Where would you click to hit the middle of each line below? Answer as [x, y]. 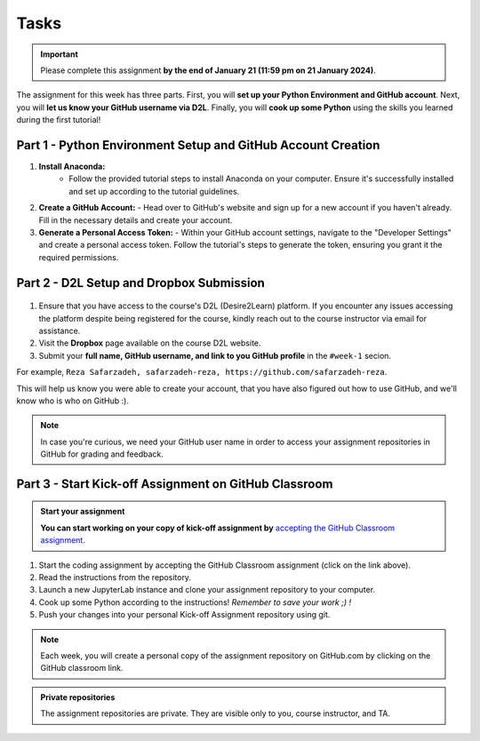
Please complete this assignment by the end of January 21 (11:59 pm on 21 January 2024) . [208, 70]
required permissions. [79, 257]
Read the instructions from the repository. [115, 578]
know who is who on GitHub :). [72, 401]
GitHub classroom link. [82, 668]
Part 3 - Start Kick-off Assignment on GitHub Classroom [175, 484]
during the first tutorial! [59, 120]
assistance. [60, 331]
